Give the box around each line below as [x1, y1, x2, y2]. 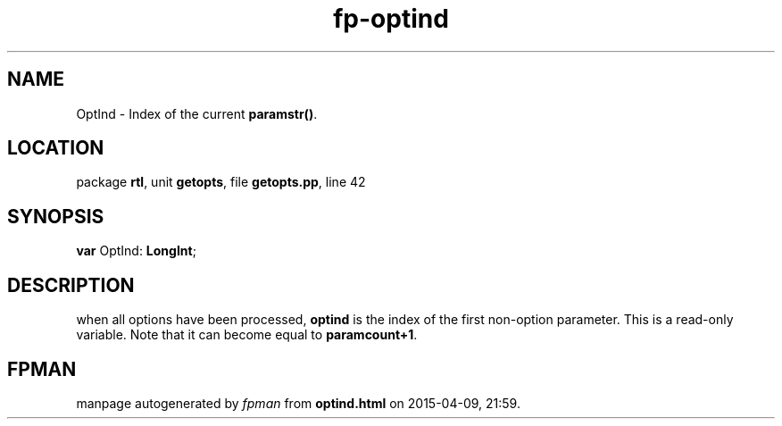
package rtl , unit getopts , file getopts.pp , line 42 [76, 174, 366, 190]
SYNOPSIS [7, 205, 104, 228]
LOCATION [7, 137, 104, 160]
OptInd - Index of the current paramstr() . [76, 105, 318, 121]
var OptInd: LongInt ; [76, 243, 196, 259]
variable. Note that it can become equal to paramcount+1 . [76, 327, 418, 343]
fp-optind [333, 4, 449, 34]
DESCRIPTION [7, 273, 135, 297]
